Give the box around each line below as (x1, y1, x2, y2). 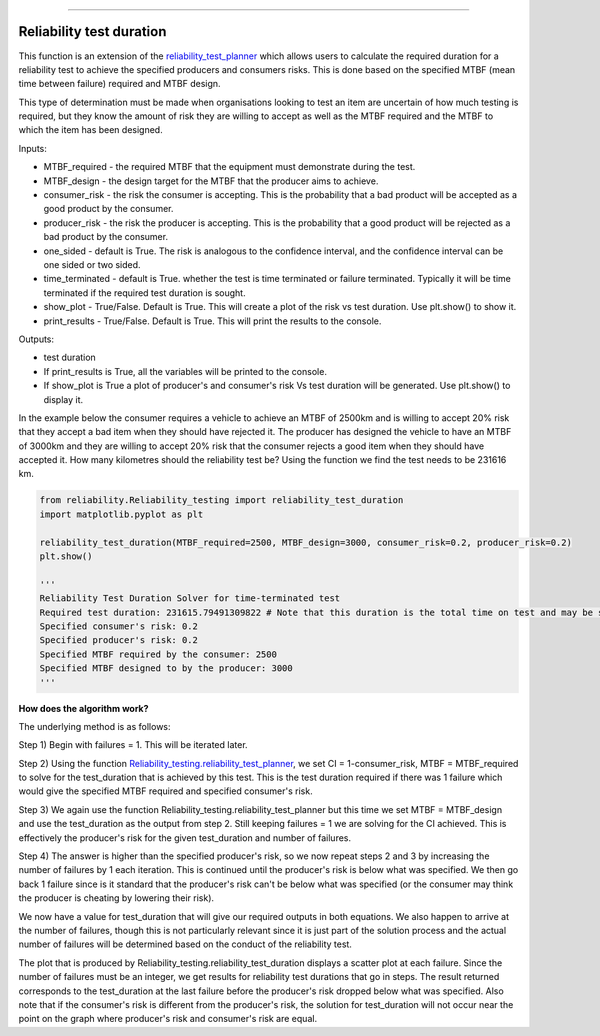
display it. (43, 393, 84, 405)
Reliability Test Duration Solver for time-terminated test (39, 593, 341, 604)
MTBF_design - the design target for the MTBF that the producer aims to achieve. (43, 175, 379, 187)
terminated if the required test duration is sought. (43, 286, 246, 299)
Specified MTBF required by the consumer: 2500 (39, 648, 277, 660)
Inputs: (18, 142, 47, 154)
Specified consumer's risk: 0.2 (39, 620, 199, 632)
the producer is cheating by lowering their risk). (18, 892, 215, 904)
